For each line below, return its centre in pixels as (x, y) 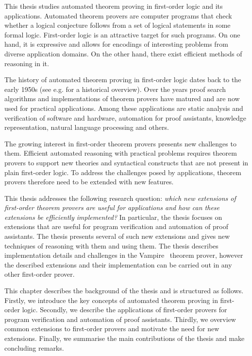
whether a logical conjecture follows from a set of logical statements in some (118, 25)
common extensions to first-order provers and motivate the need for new (112, 329)
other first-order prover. (40, 274)
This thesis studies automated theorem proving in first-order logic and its (114, 6)
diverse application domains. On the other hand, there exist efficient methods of (123, 53)
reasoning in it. (27, 63)
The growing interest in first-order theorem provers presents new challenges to (120, 143)
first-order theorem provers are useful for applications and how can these (112, 207)
